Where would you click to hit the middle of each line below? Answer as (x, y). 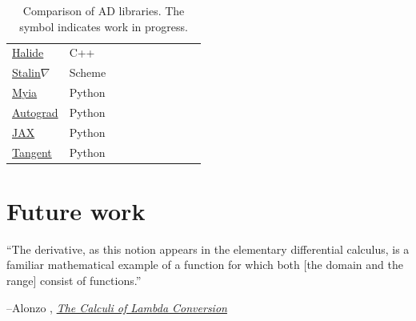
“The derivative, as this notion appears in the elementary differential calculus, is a (208, 249)
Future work (76, 210)
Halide (28, 52)
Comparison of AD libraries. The (104, 10)
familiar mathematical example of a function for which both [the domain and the (205, 265)
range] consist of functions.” (74, 281)
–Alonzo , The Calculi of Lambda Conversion (117, 307)
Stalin (26, 72)
